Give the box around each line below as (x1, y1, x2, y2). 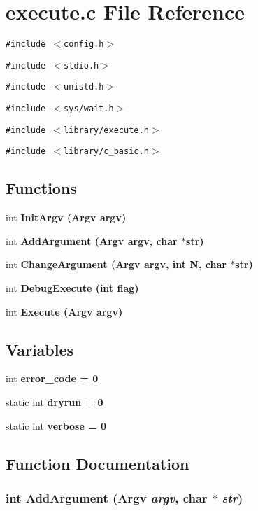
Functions (6, 177, 77, 199)
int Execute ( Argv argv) (6, 304, 123, 318)
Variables (6, 338, 74, 360)
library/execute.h (64, 125, 149, 135)
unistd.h (64, 82, 104, 92)
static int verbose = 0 (6, 418, 107, 433)
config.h (64, 39, 104, 50)
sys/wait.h (64, 104, 114, 114)
